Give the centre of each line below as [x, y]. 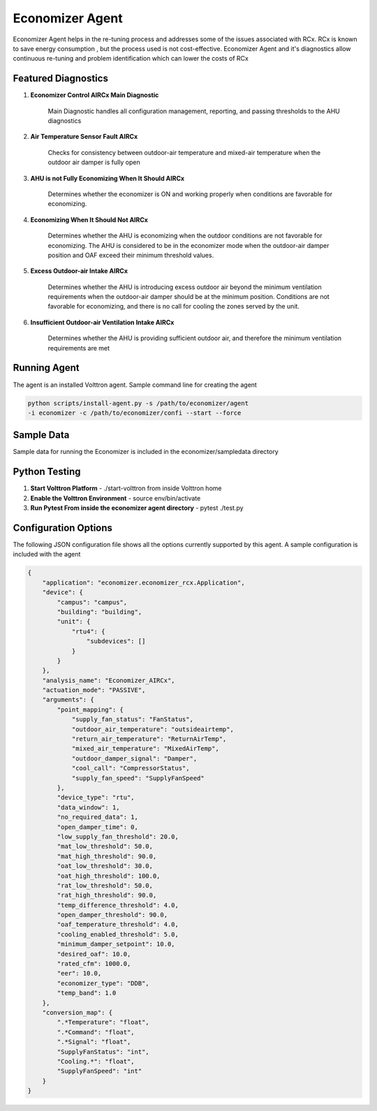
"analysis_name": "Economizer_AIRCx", [109, 680]
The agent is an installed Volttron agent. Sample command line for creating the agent [135, 385]
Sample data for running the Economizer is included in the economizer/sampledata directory [146, 452]
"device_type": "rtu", [96, 797]
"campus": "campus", [92, 602]
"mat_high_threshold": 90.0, [107, 856]
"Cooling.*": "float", [96, 1061]
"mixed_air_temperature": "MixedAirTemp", [145, 749]
